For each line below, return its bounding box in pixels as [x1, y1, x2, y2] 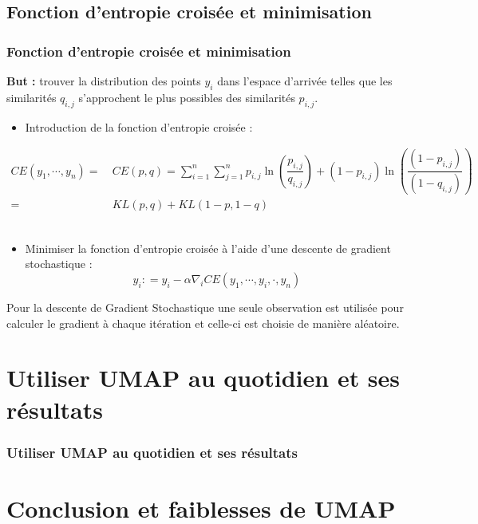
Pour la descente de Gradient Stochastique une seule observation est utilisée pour [6, 298, 404, 315]
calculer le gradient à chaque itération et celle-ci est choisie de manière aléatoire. [6, 314, 400, 331]
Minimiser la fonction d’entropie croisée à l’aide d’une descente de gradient [25, 239, 391, 256]
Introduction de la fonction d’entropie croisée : [25, 118, 253, 135]
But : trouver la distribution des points [6, 73, 201, 89]
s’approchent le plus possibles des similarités [78, 89, 295, 105]
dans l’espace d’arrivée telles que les [217, 73, 393, 89]
